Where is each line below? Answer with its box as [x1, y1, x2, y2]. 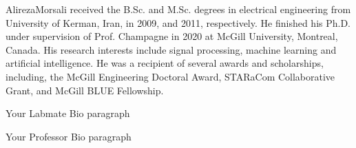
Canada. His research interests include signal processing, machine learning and [6, 42, 337, 56]
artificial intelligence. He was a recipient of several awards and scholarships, [6, 56, 324, 70]
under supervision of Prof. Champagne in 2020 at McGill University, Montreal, [6, 29, 338, 43]
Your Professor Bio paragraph [6, 129, 132, 143]
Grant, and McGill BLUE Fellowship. [6, 83, 164, 97]
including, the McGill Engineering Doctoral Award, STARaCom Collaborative [6, 69, 335, 83]
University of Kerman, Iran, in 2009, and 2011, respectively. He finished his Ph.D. [6, 15, 351, 30]
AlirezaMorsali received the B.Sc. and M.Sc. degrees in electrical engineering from [6, 2, 351, 16]
